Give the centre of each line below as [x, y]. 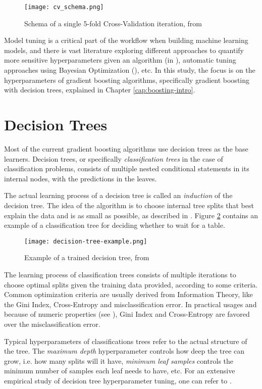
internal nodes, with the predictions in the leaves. [81, 178]
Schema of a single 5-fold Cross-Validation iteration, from [113, 23]
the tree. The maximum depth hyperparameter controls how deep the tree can [124, 351]
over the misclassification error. [52, 324]
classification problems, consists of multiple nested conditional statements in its [127, 168]
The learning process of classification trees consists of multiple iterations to [120, 274]
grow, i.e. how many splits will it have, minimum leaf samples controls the [119, 360]
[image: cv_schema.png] [64, 7]
